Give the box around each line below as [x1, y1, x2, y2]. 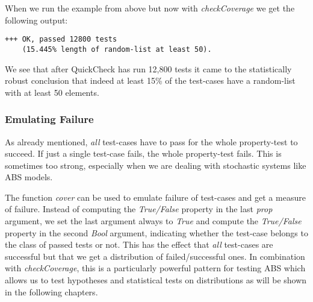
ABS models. [5, 171, 53, 183]
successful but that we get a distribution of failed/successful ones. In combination [5, 250, 305, 262]
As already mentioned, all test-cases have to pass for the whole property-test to [5, 135, 298, 148]
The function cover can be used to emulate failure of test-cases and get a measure [5, 190, 306, 203]
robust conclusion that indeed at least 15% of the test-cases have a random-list [5, 74, 296, 87]
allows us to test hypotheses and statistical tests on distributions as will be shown [5, 274, 307, 286]
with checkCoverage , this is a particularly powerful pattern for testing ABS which [5, 262, 306, 274]
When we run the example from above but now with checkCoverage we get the [5, 2, 295, 14]
